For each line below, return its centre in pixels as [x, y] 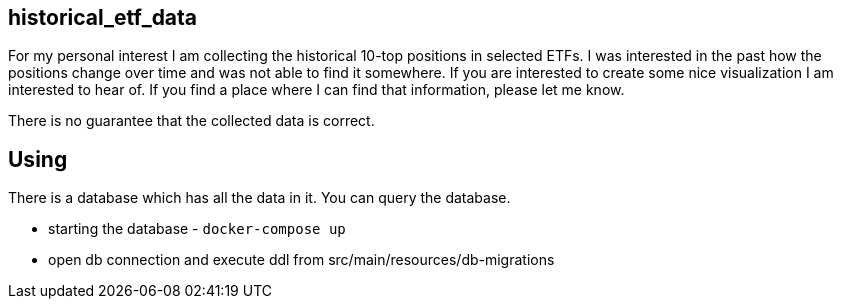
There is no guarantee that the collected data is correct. [191, 121]
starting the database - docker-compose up [197, 229]
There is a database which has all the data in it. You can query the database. [259, 198]
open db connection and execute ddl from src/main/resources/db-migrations [301, 260]
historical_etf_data [103, 17]
